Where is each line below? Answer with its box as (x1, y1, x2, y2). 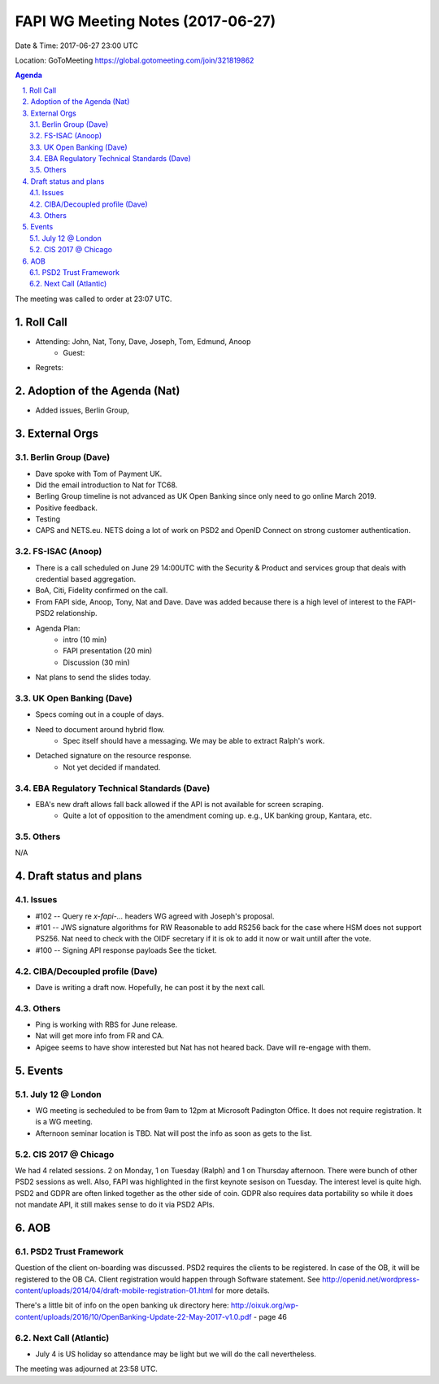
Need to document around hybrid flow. (35, 724, 166, 734)
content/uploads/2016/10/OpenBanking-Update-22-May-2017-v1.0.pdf (15, 1312, 252, 1321)
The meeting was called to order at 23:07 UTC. (15, 294, 172, 303)
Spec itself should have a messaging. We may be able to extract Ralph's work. (63, 736, 325, 746)
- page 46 (253, 1312, 288, 1321)
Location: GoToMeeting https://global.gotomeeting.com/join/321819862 (15, 55, 254, 65)
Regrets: (35, 363, 64, 373)
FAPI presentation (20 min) (63, 646, 153, 656)
